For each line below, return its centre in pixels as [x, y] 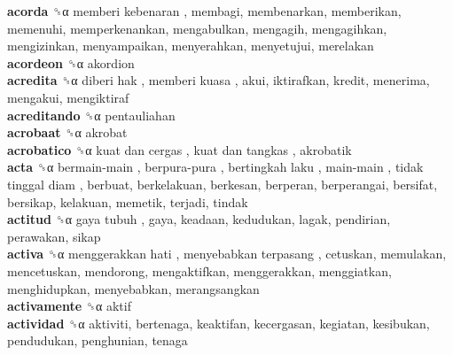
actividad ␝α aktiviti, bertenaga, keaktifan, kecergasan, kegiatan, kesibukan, [219, 323]
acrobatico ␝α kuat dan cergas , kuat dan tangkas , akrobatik [180, 149]
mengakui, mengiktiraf [68, 97]
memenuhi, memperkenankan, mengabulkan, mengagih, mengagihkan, [197, 28]
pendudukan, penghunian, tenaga [98, 340]
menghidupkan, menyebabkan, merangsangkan [133, 288]
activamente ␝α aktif [69, 306]
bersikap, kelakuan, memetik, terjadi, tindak [128, 201]
